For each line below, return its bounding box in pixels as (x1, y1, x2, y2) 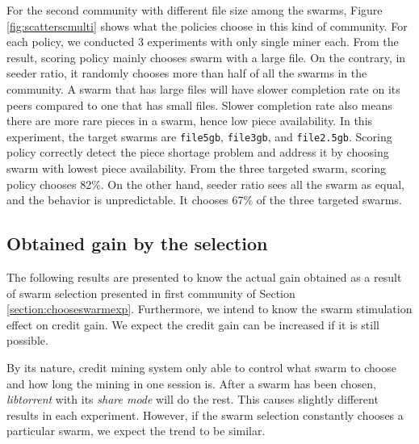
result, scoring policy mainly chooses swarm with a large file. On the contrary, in (6, 48, 406, 65)
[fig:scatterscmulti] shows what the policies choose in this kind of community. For (6, 17, 408, 34)
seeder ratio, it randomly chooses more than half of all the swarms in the (6, 65, 367, 82)
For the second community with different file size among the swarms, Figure (6, 2, 383, 18)
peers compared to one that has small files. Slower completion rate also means (6, 96, 392, 113)
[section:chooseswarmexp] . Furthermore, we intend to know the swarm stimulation (6, 300, 413, 317)
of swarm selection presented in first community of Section (6, 284, 295, 301)
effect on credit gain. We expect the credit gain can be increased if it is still (6, 316, 379, 333)
